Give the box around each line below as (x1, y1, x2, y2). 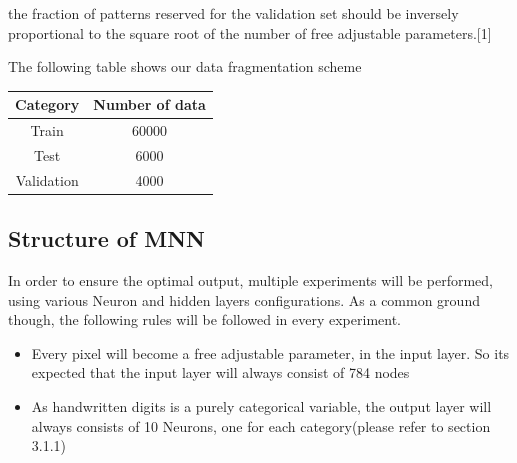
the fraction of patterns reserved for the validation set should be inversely (8, 3, 459, 23)
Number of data (93, 94, 206, 115)
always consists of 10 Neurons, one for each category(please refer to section (31, 415, 491, 436)
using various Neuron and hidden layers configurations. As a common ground (8, 289, 480, 310)
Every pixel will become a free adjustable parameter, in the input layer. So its (31, 342, 510, 363)
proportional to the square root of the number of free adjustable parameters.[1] (8, 22, 492, 43)
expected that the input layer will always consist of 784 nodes (31, 362, 410, 383)
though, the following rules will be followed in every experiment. (8, 309, 401, 330)
